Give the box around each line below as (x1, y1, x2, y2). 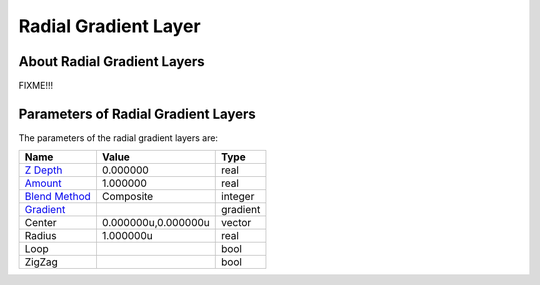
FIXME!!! (18, 80, 54, 92)
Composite (101, 190, 154, 204)
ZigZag (24, 255, 59, 269)
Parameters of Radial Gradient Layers (18, 105, 257, 122)
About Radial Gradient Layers (18, 53, 205, 70)
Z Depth (24, 163, 63, 177)
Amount (24, 176, 62, 190)
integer (221, 190, 255, 204)
